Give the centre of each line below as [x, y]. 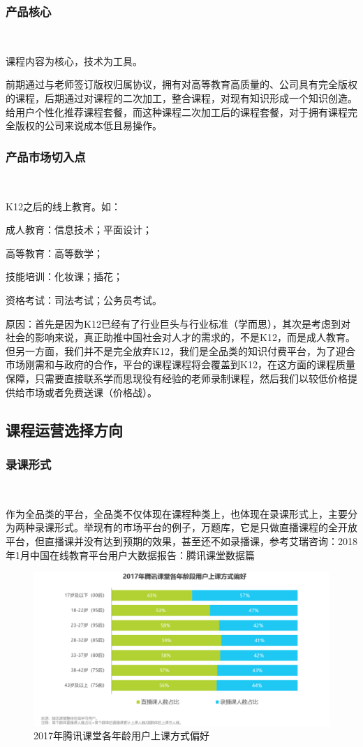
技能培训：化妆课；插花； [64, 276]
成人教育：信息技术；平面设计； [79, 230]
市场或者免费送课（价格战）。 [91, 392]
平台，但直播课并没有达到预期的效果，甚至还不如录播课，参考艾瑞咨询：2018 [181, 541]
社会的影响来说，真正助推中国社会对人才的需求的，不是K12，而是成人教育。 [180, 337]
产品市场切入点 [46, 156]
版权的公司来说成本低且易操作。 [88, 125]
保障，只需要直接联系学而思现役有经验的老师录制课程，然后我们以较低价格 [177, 378]
